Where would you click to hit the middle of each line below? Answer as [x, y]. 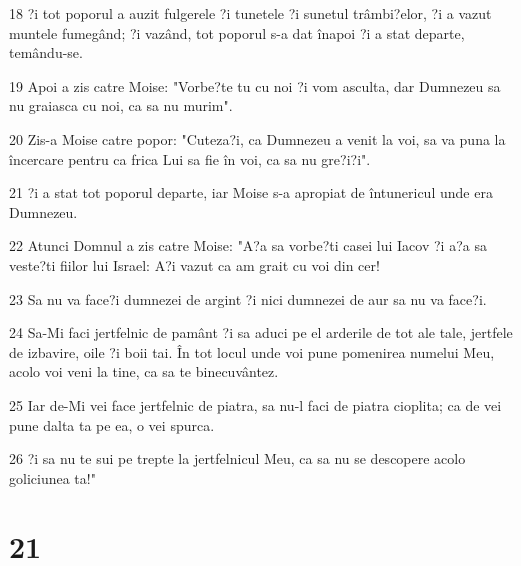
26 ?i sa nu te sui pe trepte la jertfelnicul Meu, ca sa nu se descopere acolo [237, 458]
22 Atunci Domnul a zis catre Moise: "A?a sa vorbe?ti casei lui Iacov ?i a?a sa [248, 245]
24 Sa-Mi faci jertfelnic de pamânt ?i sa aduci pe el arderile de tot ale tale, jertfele [261, 332]
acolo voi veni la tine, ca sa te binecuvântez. [144, 371]
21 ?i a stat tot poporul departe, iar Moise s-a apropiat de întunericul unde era [251, 192]
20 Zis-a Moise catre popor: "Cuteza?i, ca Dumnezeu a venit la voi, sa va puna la [257, 138]
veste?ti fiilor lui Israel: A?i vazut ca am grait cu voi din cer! [194, 264]
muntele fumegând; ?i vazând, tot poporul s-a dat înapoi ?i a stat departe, [237, 32]
